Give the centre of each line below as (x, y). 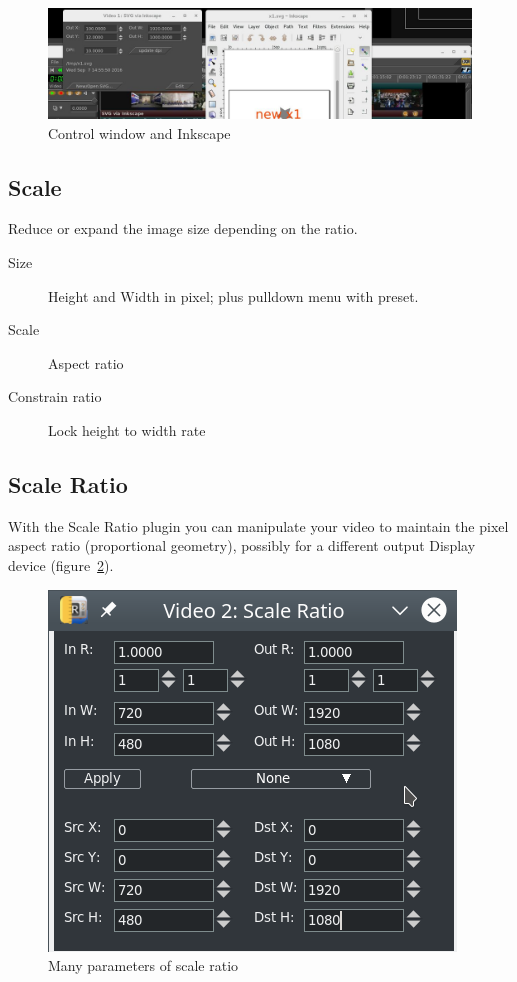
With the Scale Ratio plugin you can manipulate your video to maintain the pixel (258, 525)
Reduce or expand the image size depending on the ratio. (183, 228)
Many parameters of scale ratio (143, 965)
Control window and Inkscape (139, 132)
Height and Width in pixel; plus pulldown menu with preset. (233, 295)
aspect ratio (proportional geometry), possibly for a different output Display (242, 545)
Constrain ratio (55, 396)
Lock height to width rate (127, 429)
